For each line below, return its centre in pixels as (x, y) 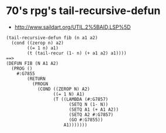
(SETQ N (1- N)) (89, 104)
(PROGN (40, 84)
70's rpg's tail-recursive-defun (83, 11)
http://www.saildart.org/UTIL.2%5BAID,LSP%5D (72, 27)
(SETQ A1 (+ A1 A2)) (94, 110)
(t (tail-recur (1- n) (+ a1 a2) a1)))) (77, 53)
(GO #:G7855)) (86, 120)
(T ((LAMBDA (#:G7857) (81, 99)
